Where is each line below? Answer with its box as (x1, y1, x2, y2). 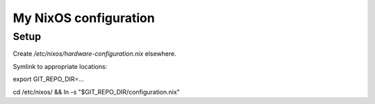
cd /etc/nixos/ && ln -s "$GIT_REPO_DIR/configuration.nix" (12, 87, 181, 96)
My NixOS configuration (12, 10, 156, 25)
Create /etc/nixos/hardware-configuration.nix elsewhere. (12, 50, 177, 58)
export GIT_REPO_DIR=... (12, 75, 85, 83)
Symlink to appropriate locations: (12, 62, 108, 70)
